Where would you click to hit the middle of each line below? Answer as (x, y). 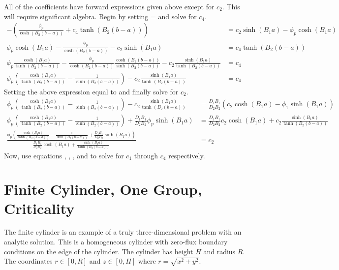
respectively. (187, 155)
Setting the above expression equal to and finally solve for (91, 91)
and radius (219, 251)
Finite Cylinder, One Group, (103, 189)
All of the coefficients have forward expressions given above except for (109, 6)
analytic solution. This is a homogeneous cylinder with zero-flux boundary (116, 241)
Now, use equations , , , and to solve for (64, 155)
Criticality (39, 208)
